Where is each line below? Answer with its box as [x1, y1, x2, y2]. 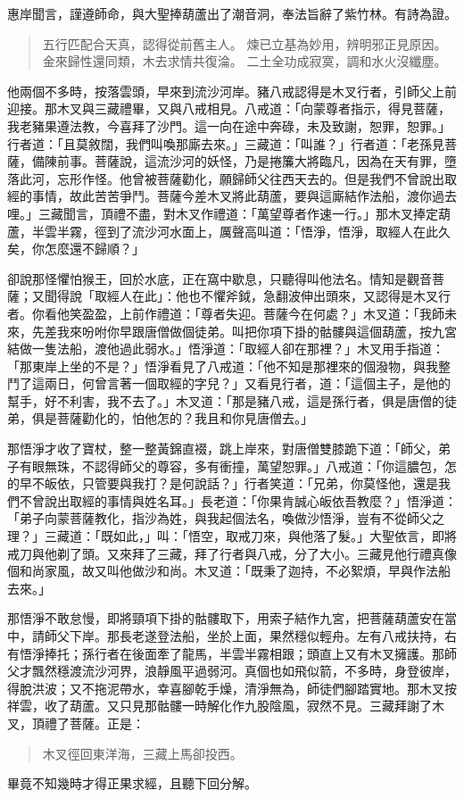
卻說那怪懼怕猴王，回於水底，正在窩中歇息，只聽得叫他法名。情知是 [7, 269, 407, 287]
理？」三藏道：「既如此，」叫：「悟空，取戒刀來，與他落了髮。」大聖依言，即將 [7, 527, 457, 545]
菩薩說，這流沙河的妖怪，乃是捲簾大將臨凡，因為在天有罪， [94, 152, 444, 170]
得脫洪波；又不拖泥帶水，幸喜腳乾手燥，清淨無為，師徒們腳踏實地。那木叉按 [7, 678, 457, 697]
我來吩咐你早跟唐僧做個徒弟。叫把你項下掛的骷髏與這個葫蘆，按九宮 [56, 321, 457, 340]
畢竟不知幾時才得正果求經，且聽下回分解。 [7, 774, 257, 793]
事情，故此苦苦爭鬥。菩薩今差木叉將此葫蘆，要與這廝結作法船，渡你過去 [31, 187, 457, 205]
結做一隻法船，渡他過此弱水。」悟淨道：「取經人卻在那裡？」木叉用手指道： [7, 339, 444, 358]
